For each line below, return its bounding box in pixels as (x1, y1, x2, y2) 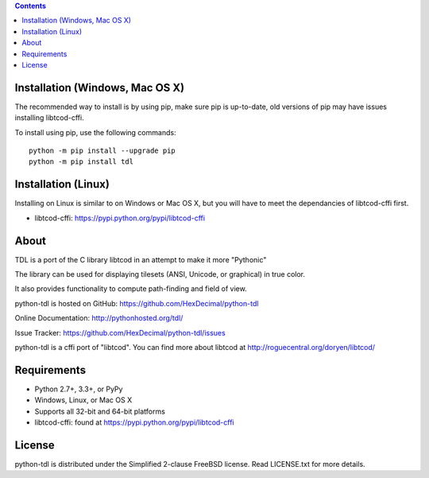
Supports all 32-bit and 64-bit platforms (34, 406, 166, 416)
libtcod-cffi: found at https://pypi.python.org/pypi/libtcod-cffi (34, 418, 234, 427)
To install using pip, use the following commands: (14, 127, 176, 137)
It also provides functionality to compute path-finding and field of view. (14, 284, 247, 293)
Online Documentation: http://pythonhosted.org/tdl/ (14, 313, 184, 323)
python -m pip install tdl (29, 157, 134, 166)
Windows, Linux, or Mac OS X (34, 395, 133, 405)
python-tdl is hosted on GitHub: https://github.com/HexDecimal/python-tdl (14, 298, 259, 308)
